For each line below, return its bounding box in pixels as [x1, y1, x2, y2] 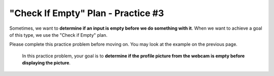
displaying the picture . [22, 60, 71, 66]
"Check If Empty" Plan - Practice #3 [9, 8, 164, 19]
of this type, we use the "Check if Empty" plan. [9, 32, 108, 38]
